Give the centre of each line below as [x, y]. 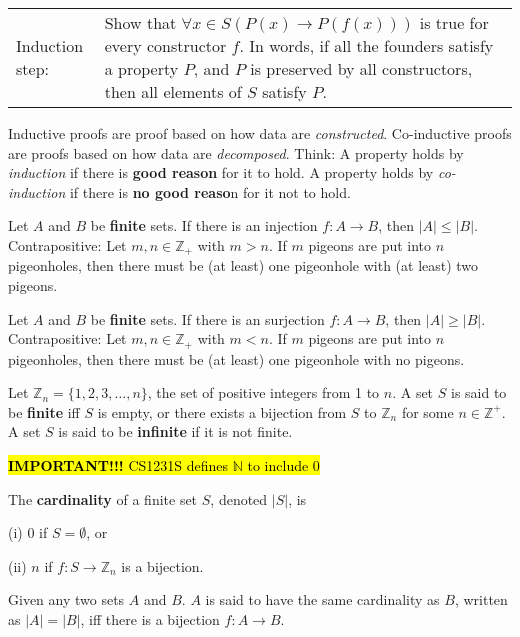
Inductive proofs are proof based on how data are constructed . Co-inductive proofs [260, 133]
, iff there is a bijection [150, 619]
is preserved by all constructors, [361, 68]
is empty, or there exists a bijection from [222, 411]
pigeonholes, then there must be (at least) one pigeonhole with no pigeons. [236, 358]
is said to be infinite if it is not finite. [175, 431]
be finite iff [44, 411]
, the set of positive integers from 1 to [263, 392]
